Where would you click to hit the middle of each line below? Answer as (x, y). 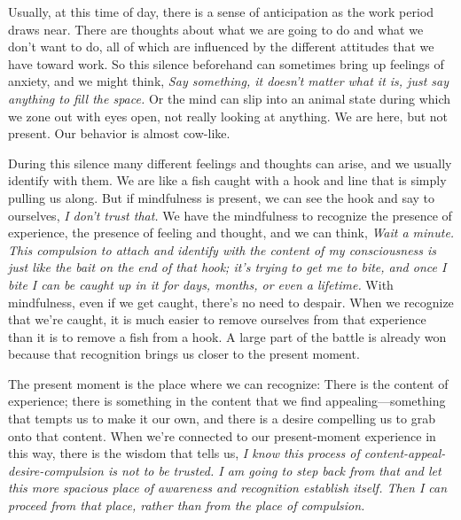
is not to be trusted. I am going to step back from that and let (274, 470)
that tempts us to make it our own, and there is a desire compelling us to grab (222, 419)
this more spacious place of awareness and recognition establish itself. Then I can (228, 488)
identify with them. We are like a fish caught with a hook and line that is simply (227, 180)
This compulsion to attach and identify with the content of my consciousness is (223, 249)
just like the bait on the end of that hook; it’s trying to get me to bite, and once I (227, 267)
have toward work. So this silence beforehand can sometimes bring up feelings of (226, 63)
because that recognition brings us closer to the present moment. (184, 354)
